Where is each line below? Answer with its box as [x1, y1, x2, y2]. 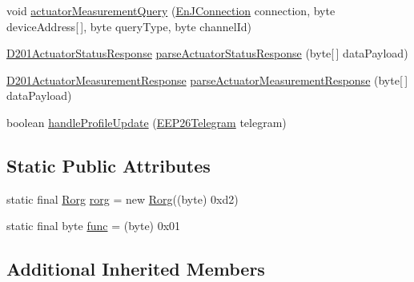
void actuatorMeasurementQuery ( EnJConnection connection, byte [6, 2, 336, 18]
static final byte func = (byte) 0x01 [6, 217, 181, 234]
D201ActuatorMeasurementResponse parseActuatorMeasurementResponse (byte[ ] [6, 71, 408, 88]
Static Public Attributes [6, 153, 211, 177]
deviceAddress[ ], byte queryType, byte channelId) [6, 18, 251, 34]
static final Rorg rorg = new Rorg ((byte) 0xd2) [6, 190, 239, 207]
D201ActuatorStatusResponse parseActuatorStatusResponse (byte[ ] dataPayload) [6, 45, 408, 62]
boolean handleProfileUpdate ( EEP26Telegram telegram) [6, 113, 287, 130]
